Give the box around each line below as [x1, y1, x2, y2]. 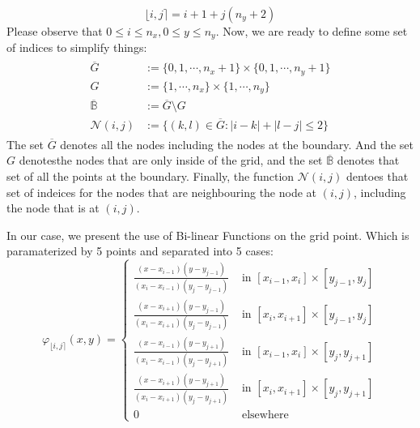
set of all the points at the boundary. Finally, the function [6, 167, 295, 184]
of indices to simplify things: [6, 39, 147, 56]
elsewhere [241, 409, 289, 421]
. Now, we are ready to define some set [215, 23, 408, 39]
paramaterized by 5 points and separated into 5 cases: [6, 242, 274, 259]
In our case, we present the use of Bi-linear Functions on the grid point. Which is [6, 226, 409, 243]
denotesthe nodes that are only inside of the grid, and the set [19, 152, 323, 169]
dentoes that [346, 167, 409, 184]
